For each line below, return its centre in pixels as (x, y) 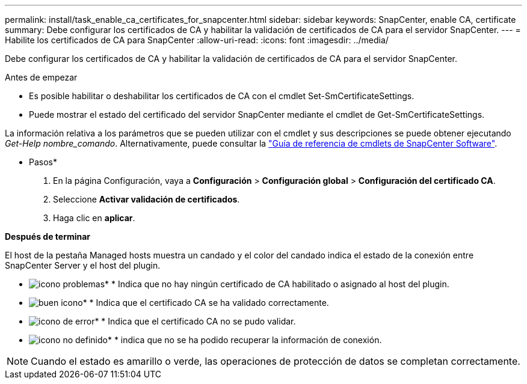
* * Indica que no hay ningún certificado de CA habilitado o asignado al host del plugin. (277, 284)
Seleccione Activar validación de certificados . (146, 199)
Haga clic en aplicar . (94, 218)
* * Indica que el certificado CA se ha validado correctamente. (206, 303)
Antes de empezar (41, 77)
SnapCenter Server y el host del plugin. (83, 265)
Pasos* (43, 162)
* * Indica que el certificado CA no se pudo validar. (195, 321)
